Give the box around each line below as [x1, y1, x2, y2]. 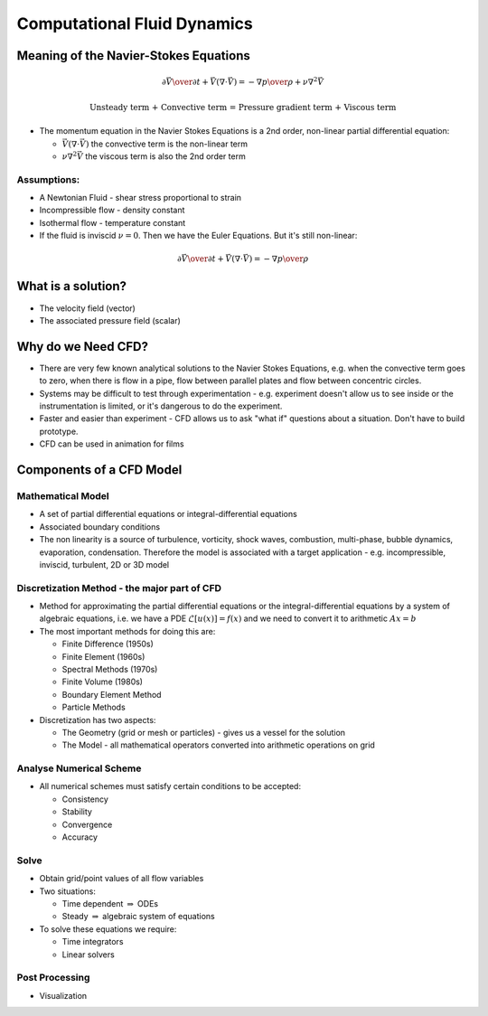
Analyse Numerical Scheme [16, 762, 142, 775]
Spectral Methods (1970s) [61, 663, 158, 674]
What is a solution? [16, 278, 127, 294]
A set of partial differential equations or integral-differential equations [39, 509, 297, 520]
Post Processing [16, 972, 90, 984]
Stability [61, 806, 92, 817]
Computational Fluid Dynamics [16, 14, 253, 33]
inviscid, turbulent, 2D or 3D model [39, 559, 170, 569]
